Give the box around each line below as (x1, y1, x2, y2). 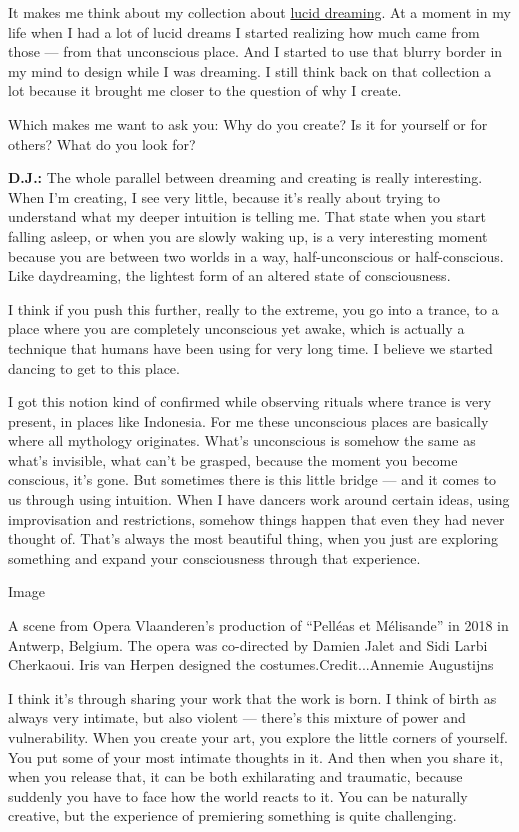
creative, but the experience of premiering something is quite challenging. (8, 805, 457, 826)
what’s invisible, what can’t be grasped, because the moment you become (8, 449, 458, 470)
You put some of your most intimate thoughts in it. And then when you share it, (8, 746, 504, 767)
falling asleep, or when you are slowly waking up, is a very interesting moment (8, 225, 488, 246)
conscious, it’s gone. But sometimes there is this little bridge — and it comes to (8, 469, 497, 490)
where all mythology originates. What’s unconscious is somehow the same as (8, 430, 476, 451)
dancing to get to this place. (8, 357, 180, 378)
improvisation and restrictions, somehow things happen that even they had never (8, 508, 505, 529)
